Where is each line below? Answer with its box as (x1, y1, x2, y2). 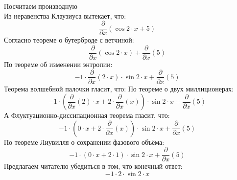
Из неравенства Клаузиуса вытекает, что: (4, 10, 126, 21)
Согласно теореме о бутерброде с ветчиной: (4, 35, 134, 45)
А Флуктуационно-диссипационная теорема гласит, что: (4, 110, 170, 120)
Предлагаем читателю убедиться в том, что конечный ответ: (4, 161, 183, 171)
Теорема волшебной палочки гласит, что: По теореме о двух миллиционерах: (4, 83, 234, 93)
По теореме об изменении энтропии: (4, 59, 113, 69)
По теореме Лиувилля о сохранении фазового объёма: (4, 136, 165, 147)
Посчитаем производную (4, 1, 77, 11)
